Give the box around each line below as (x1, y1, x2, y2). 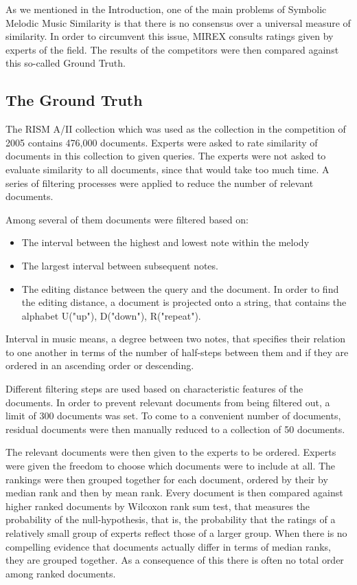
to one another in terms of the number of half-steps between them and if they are (5, 344, 349, 359)
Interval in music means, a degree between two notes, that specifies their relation (5, 331, 346, 346)
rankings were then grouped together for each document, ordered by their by (5, 472, 328, 486)
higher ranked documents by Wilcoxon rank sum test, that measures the (5, 498, 310, 513)
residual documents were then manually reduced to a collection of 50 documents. (5, 421, 345, 436)
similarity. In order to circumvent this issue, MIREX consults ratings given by (5, 29, 334, 43)
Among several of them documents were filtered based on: (5, 212, 249, 226)
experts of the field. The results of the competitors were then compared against (5, 42, 339, 56)
